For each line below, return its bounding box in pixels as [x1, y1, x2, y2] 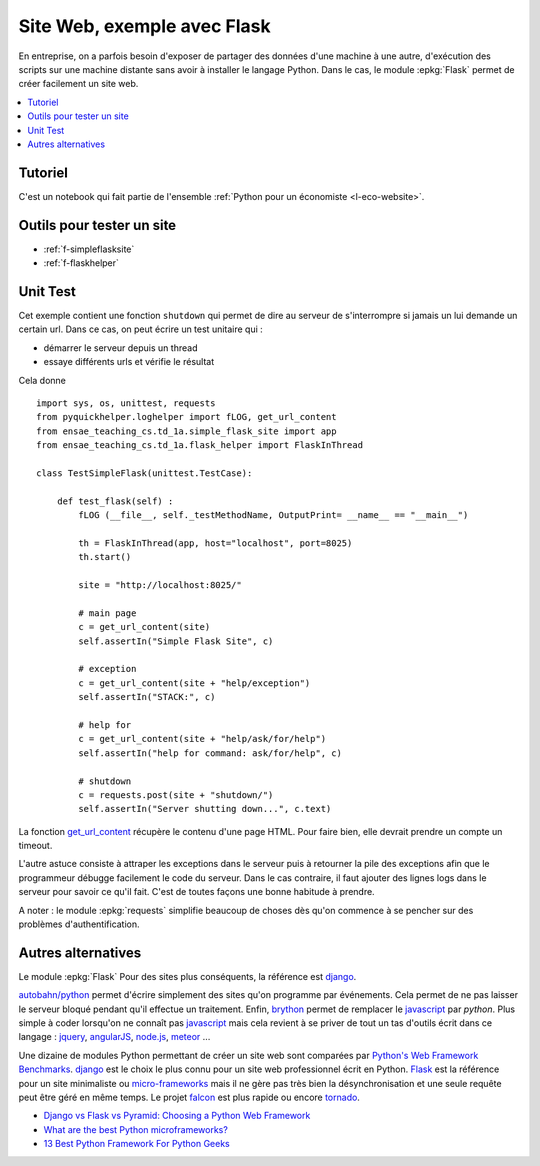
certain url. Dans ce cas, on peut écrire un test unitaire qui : [18, 323, 264, 335]
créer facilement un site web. [18, 78, 139, 90]
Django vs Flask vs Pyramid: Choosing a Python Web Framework [43, 1110, 311, 1122]
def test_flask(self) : [56, 495, 174, 507]
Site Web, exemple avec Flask [18, 15, 271, 37]
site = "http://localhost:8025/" [78, 580, 242, 591]
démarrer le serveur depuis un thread [43, 341, 198, 354]
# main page [78, 607, 137, 619]
